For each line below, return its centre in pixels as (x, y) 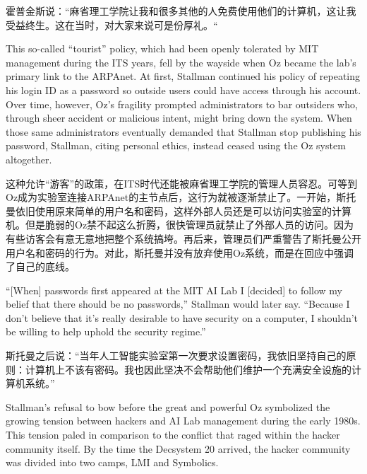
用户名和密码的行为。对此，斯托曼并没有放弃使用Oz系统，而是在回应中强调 (180, 252)
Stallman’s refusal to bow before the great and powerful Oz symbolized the (168, 406)
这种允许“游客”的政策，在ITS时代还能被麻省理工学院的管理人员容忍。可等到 (182, 183)
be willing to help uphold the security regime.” (106, 331)
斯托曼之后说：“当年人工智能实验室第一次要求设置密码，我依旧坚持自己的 (176, 355)
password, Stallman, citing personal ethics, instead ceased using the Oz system (176, 145)
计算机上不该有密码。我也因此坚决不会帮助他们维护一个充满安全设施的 (188, 369)
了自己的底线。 (40, 266)
